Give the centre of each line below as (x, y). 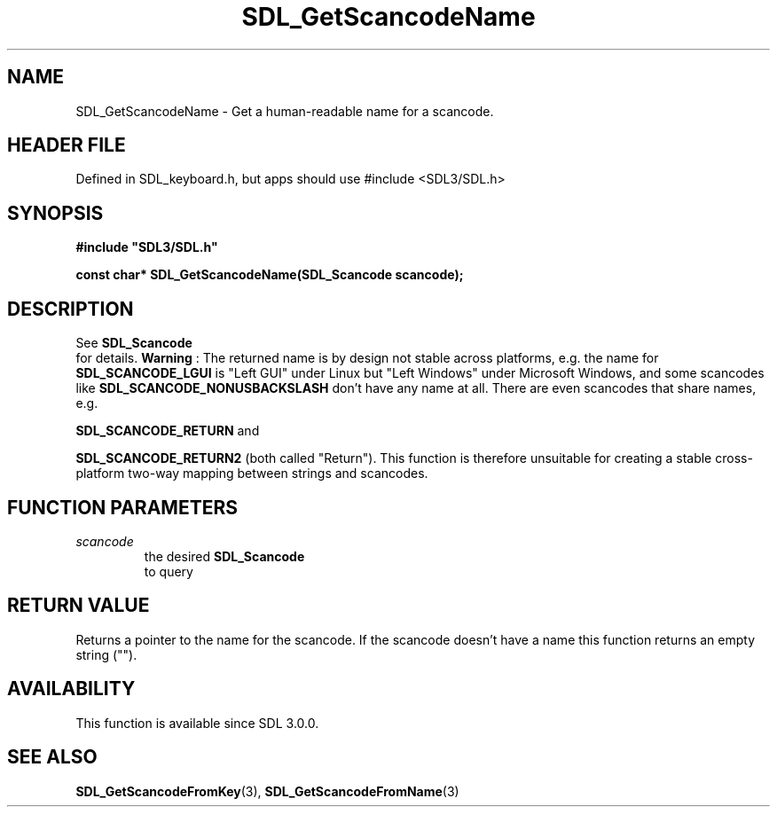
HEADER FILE (67, 145)
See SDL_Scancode (134, 343)
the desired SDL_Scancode (224, 556)
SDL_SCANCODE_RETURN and (168, 431)
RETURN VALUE (78, 606)
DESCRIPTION (71, 309)
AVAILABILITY (71, 689)
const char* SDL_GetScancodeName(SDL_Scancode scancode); (270, 275)
